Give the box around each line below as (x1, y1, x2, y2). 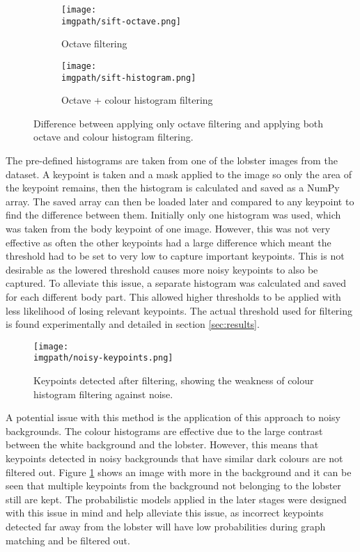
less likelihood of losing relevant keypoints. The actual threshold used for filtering (6, 303, 353, 317)
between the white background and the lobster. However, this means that (6, 437, 319, 452)
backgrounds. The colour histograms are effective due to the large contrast (6, 423, 323, 438)
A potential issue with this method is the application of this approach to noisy (6, 410, 341, 425)
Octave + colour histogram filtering (61, 93, 213, 107)
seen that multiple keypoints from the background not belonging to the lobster (6, 478, 341, 493)
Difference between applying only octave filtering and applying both (33, 116, 324, 130)
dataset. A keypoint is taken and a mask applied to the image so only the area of (6, 166, 352, 181)
